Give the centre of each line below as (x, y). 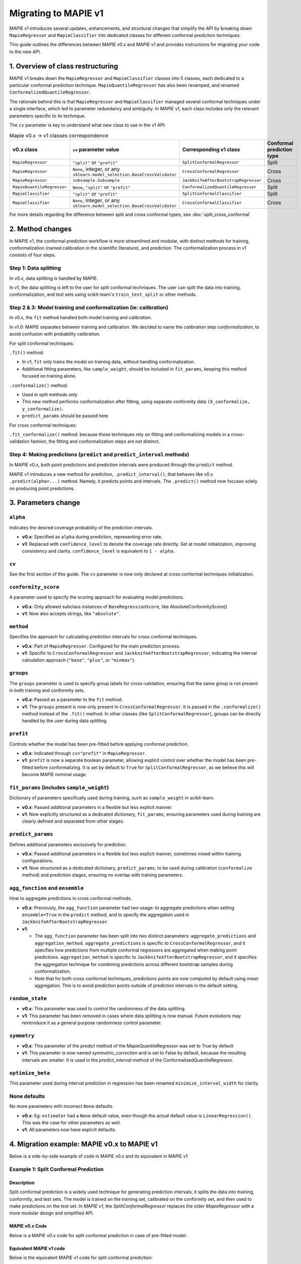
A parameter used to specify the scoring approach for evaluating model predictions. (97, 597)
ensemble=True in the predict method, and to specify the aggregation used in (106, 915)
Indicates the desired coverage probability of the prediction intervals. (81, 527)
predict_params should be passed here (65, 416)
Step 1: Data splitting (35, 268)
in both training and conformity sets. (47, 690)
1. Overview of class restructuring (64, 66)
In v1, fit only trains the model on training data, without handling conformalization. (109, 362)
